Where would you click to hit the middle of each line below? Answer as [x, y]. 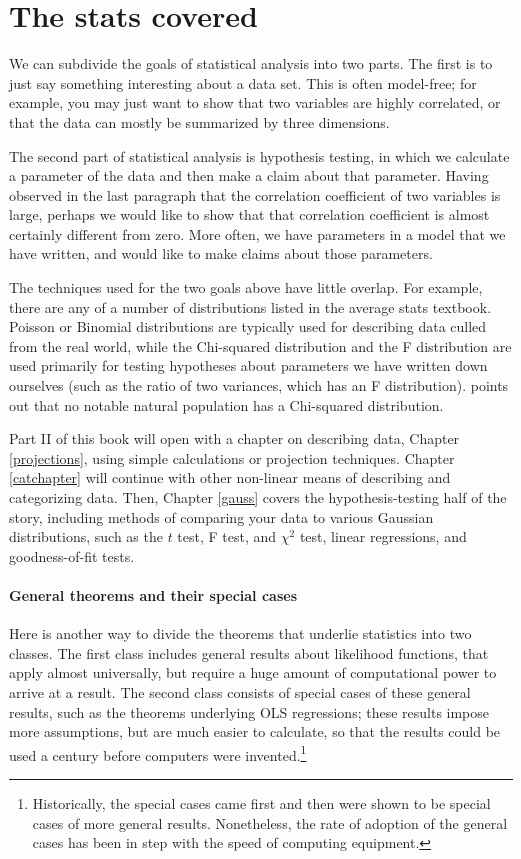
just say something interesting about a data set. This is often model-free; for [243, 82]
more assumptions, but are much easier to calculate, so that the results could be [255, 731]
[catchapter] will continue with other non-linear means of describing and [230, 477]
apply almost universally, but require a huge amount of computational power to [253, 672]
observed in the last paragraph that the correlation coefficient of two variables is [255, 194]
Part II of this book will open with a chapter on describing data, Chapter [234, 438]
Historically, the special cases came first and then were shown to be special [261, 802]
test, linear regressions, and [383, 536]
